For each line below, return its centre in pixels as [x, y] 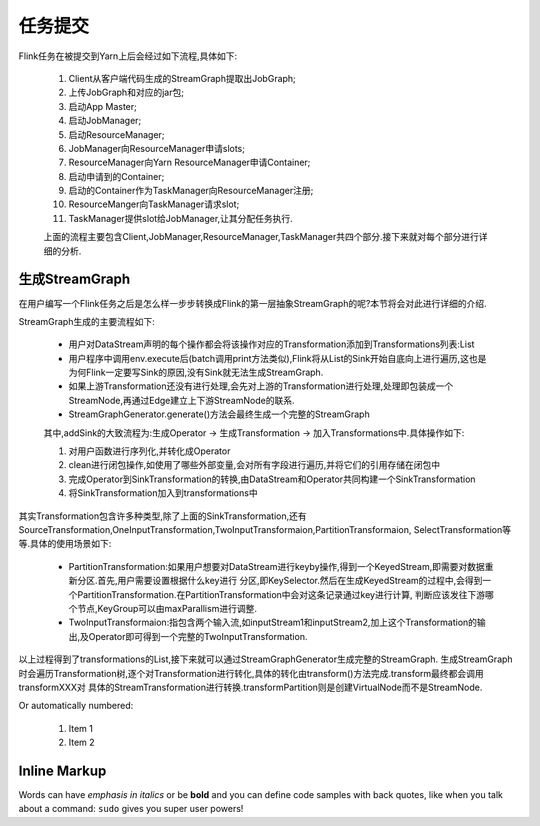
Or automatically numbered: [76, 706]
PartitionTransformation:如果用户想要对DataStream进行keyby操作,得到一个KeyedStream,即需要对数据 [276, 566]
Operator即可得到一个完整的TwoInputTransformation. [198, 636]
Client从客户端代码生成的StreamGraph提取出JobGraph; [182, 78]
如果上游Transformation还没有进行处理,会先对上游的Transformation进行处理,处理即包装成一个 [261, 386]
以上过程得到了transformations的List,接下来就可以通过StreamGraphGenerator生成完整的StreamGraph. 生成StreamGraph [266, 659]
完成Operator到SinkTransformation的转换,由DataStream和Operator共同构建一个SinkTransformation [272, 479]
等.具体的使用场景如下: [65, 544]
